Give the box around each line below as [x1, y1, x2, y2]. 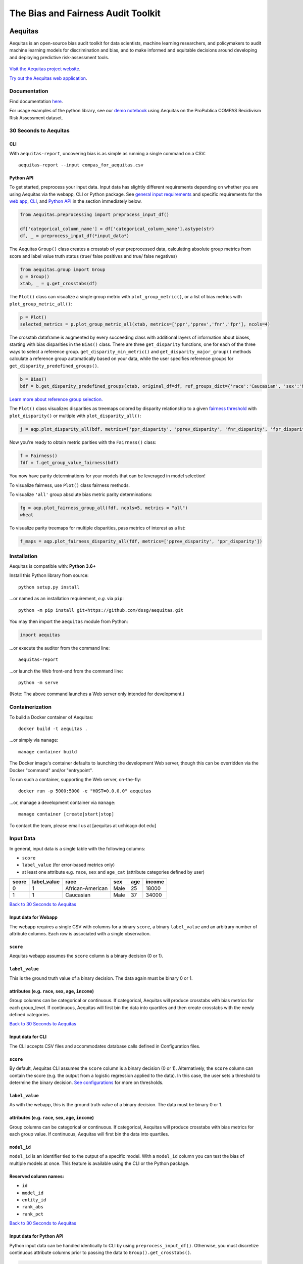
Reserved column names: [9, 1173, 64, 1179]
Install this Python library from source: [9, 572, 89, 578]
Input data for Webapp [9, 914, 58, 920]
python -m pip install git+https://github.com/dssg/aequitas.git [18, 607, 184, 613]
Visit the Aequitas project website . [9, 66, 81, 72]
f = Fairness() [20, 453, 58, 459]
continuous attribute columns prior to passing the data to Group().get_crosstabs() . [9, 1249, 192, 1255]
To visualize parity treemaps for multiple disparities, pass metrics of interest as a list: [9, 525, 186, 531]
